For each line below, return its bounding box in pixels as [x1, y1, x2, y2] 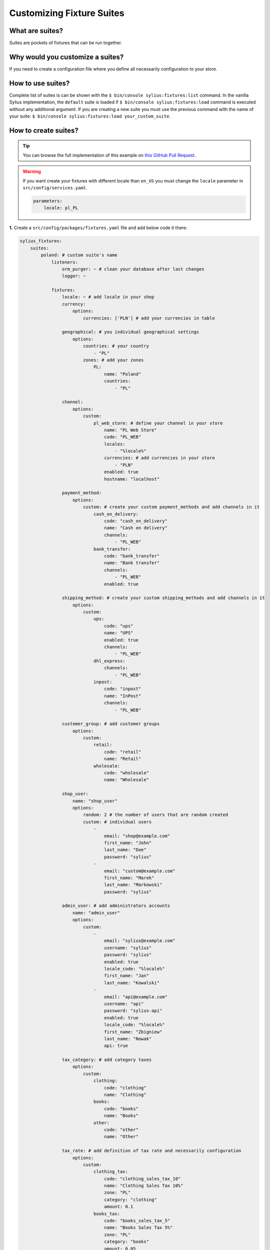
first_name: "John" [104, 840, 152, 845]
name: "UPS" [104, 630, 133, 636]
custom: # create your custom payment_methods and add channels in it [82, 504, 260, 510]
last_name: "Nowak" [104, 1035, 152, 1041]
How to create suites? [9, 126, 78, 134]
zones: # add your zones [82, 357, 144, 362]
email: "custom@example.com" [104, 868, 175, 873]
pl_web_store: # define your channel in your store [93, 420, 223, 426]
